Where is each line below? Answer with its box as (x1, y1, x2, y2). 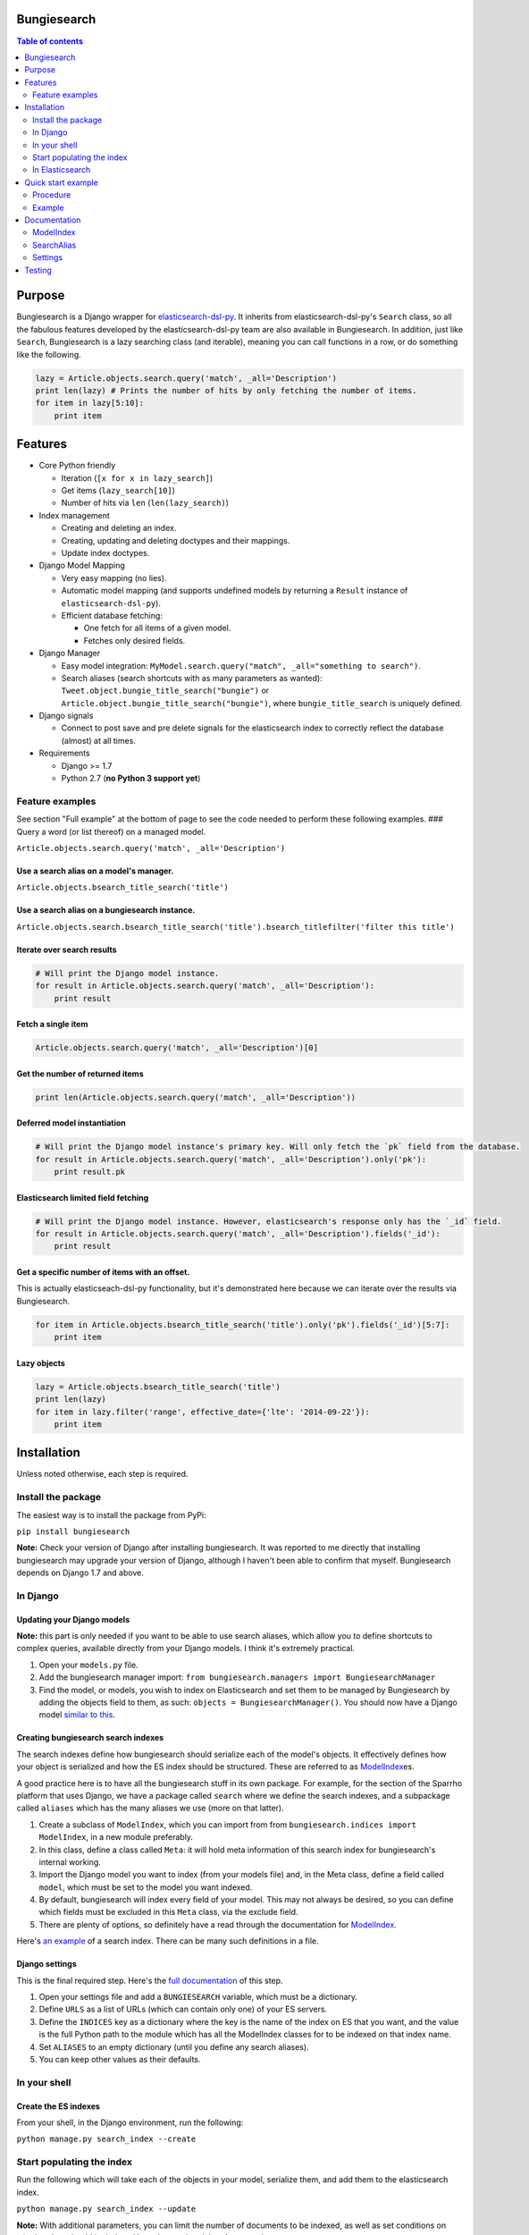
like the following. (16, 349, 82, 359)
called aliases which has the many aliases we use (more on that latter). (16, 1802, 285, 1814)
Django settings (16, 1959, 77, 1969)
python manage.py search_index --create (16, 2134, 197, 2145)
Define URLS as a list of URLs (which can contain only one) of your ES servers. (38, 2003, 328, 2015)
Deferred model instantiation (16, 1117, 127, 1128)
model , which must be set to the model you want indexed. (38, 1882, 253, 1893)
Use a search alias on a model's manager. (16, 865, 174, 876)
